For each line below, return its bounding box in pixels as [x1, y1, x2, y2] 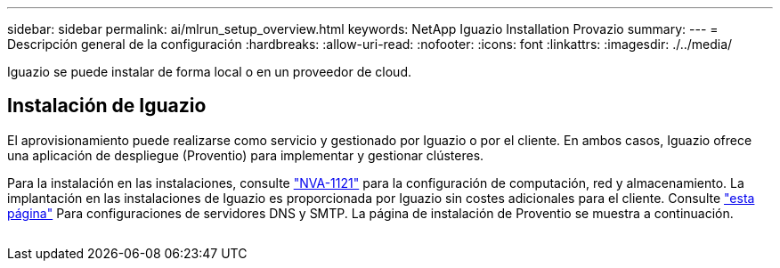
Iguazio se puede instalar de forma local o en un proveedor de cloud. [7, 64, 411, 79]
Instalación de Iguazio [7, 94, 207, 118]
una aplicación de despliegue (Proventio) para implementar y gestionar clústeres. [7, 147, 484, 163]
